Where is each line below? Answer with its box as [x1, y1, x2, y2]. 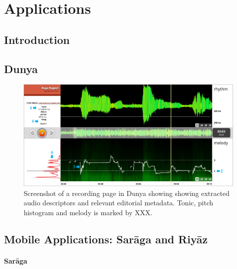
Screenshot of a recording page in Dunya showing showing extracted [24, 188, 230, 198]
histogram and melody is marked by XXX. [24, 207, 153, 217]
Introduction [4, 32, 70, 47]
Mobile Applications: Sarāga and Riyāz [4, 231, 208, 246]
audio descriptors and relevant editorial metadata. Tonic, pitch [24, 197, 213, 208]
